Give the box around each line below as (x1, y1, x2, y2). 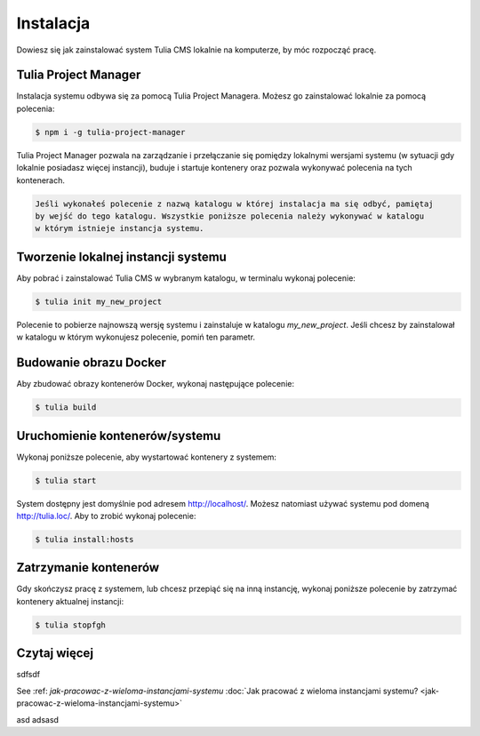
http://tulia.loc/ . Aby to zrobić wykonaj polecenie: (16, 510, 196, 521)
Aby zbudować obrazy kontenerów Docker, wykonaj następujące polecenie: (16, 379, 295, 389)
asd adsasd (16, 714, 60, 724)
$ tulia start (35, 476, 97, 485)
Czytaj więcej (16, 645, 93, 661)
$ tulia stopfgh (35, 620, 107, 630)
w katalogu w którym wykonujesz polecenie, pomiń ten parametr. (16, 332, 256, 342)
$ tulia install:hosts (35, 534, 134, 544)
